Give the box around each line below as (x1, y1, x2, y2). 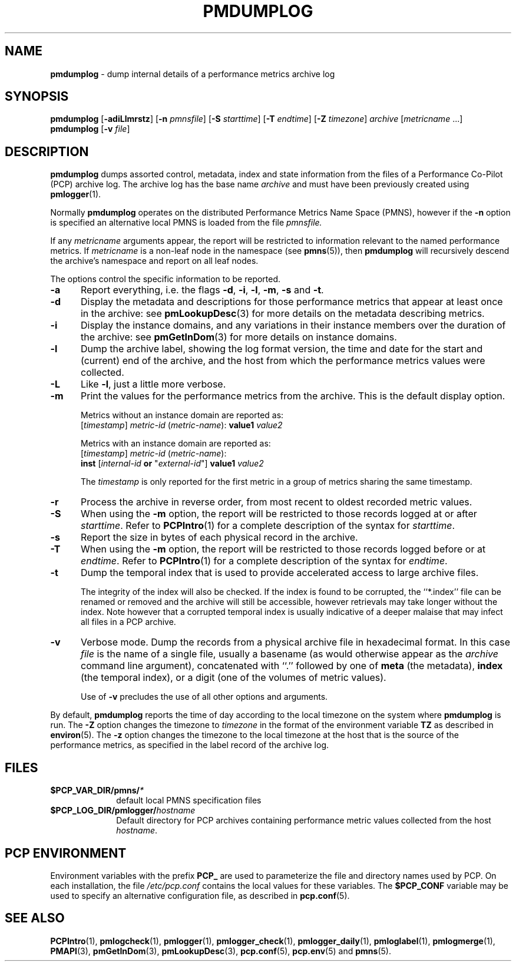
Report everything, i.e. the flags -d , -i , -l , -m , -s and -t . (80, 284, 324, 296)
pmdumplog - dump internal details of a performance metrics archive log (50, 68, 335, 79)
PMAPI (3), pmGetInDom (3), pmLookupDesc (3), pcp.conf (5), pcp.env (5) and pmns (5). (50, 945, 391, 956)
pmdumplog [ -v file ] (50, 124, 130, 134)
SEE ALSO (5, 911, 65, 926)
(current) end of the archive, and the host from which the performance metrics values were (80, 355, 485, 367)
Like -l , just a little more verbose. (80, 378, 226, 391)
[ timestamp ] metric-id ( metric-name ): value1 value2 (81, 420, 283, 431)
